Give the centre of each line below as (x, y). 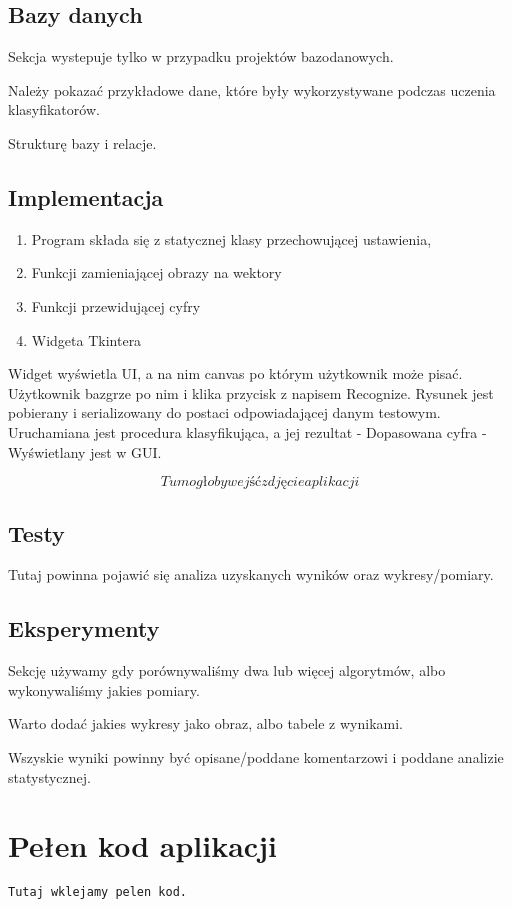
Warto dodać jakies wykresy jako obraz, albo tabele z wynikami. (206, 723)
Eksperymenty (84, 628)
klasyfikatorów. (54, 109)
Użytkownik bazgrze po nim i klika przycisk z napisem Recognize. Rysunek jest (251, 392)
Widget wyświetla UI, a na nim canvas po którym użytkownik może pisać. (235, 373)
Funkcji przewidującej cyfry (116, 305)
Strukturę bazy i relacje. (82, 142)
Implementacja (86, 196)
